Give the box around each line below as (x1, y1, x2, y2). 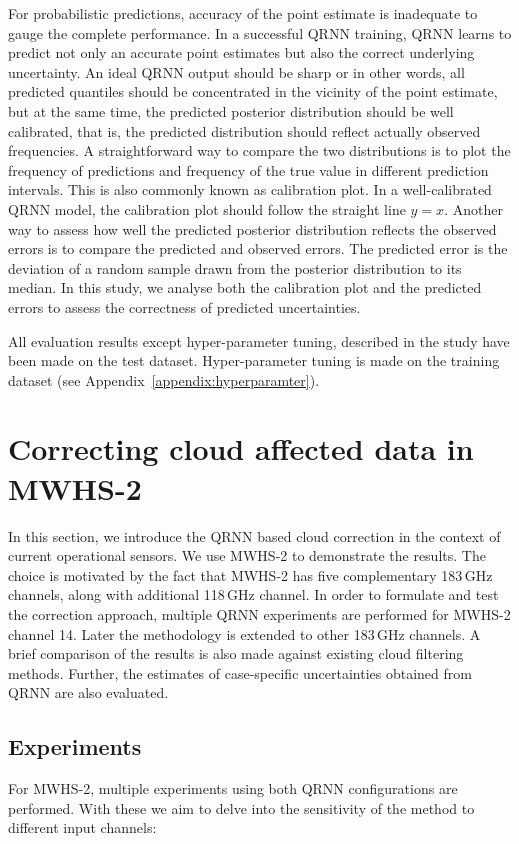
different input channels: (8, 817, 157, 838)
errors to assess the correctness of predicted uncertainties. (8, 296, 361, 317)
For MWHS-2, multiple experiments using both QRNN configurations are (8, 778, 458, 799)
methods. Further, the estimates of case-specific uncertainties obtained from (8, 662, 472, 683)
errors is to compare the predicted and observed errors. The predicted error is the (8, 238, 508, 259)
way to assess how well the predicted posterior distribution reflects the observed (8, 218, 497, 239)
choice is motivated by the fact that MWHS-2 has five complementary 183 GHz (8, 564, 493, 585)
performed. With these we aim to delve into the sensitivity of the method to (8, 797, 475, 818)
